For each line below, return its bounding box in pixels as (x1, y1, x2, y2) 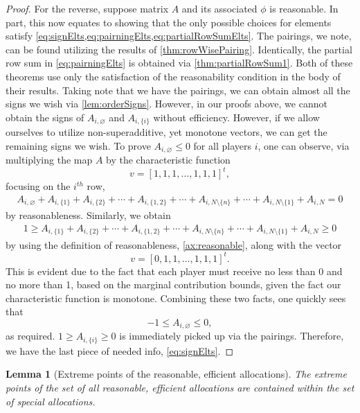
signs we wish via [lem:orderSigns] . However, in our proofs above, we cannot (6, 96, 327, 111)
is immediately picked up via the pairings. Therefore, (119, 328, 344, 343)
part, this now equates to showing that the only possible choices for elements (6, 15, 332, 29)
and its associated (181, 1, 258, 15)
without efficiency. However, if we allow (153, 109, 320, 124)
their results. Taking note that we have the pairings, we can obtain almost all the (6, 82, 350, 97)
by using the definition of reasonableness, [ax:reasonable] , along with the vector (6, 237, 342, 252)
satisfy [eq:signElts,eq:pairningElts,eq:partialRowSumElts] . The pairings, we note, (6, 28, 352, 43)
